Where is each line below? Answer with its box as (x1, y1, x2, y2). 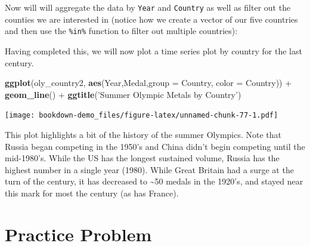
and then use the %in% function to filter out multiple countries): (5, 24, 238, 37)
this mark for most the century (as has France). (5, 186, 179, 199)
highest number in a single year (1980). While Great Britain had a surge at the (5, 163, 294, 176)
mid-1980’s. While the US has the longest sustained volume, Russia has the (5, 152, 280, 164)
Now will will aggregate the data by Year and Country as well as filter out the (5, 1, 291, 13)
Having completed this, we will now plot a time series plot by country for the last (5, 44, 302, 57)
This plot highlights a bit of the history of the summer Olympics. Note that (5, 128, 282, 140)
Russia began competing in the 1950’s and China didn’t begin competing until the (5, 140, 305, 152)
